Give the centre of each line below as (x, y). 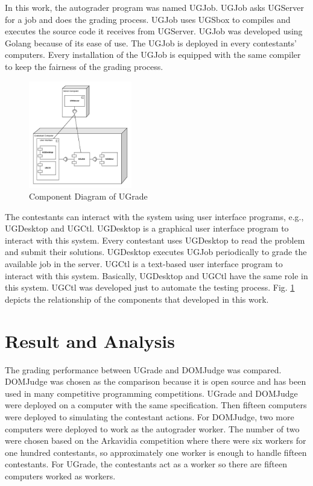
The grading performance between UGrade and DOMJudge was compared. (143, 369)
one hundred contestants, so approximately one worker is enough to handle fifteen (156, 452)
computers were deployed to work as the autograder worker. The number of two (152, 428)
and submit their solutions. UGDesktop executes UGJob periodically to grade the (156, 252)
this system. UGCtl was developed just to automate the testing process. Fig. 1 (150, 287)
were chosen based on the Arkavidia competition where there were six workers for (156, 440)
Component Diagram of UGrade (88, 196)
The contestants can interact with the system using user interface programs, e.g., (154, 216)
